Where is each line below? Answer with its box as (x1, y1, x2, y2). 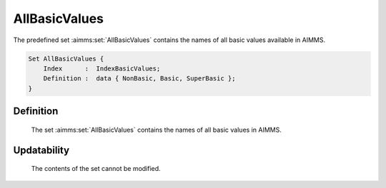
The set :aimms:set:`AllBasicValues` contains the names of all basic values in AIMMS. (31, 125, 282, 134)
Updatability (13, 144, 70, 156)
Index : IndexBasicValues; (43, 64, 161, 73)
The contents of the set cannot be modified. (31, 164, 161, 173)
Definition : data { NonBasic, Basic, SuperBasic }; (43, 75, 236, 83)
